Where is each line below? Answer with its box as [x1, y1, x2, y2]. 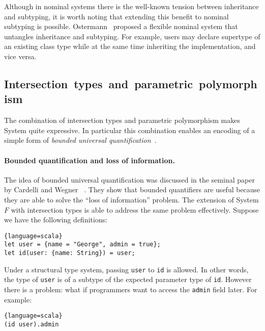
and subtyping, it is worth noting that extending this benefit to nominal [4, 11, 229, 21]
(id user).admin [4, 320, 59, 328]
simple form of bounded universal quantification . [4, 135, 157, 145]
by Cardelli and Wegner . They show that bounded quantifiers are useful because [4, 184, 260, 195]
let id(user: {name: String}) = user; [4, 249, 135, 257]
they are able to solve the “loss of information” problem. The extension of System [4, 194, 259, 205]
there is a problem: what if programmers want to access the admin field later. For [4, 284, 257, 294]
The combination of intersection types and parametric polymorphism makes [4, 115, 241, 125]
